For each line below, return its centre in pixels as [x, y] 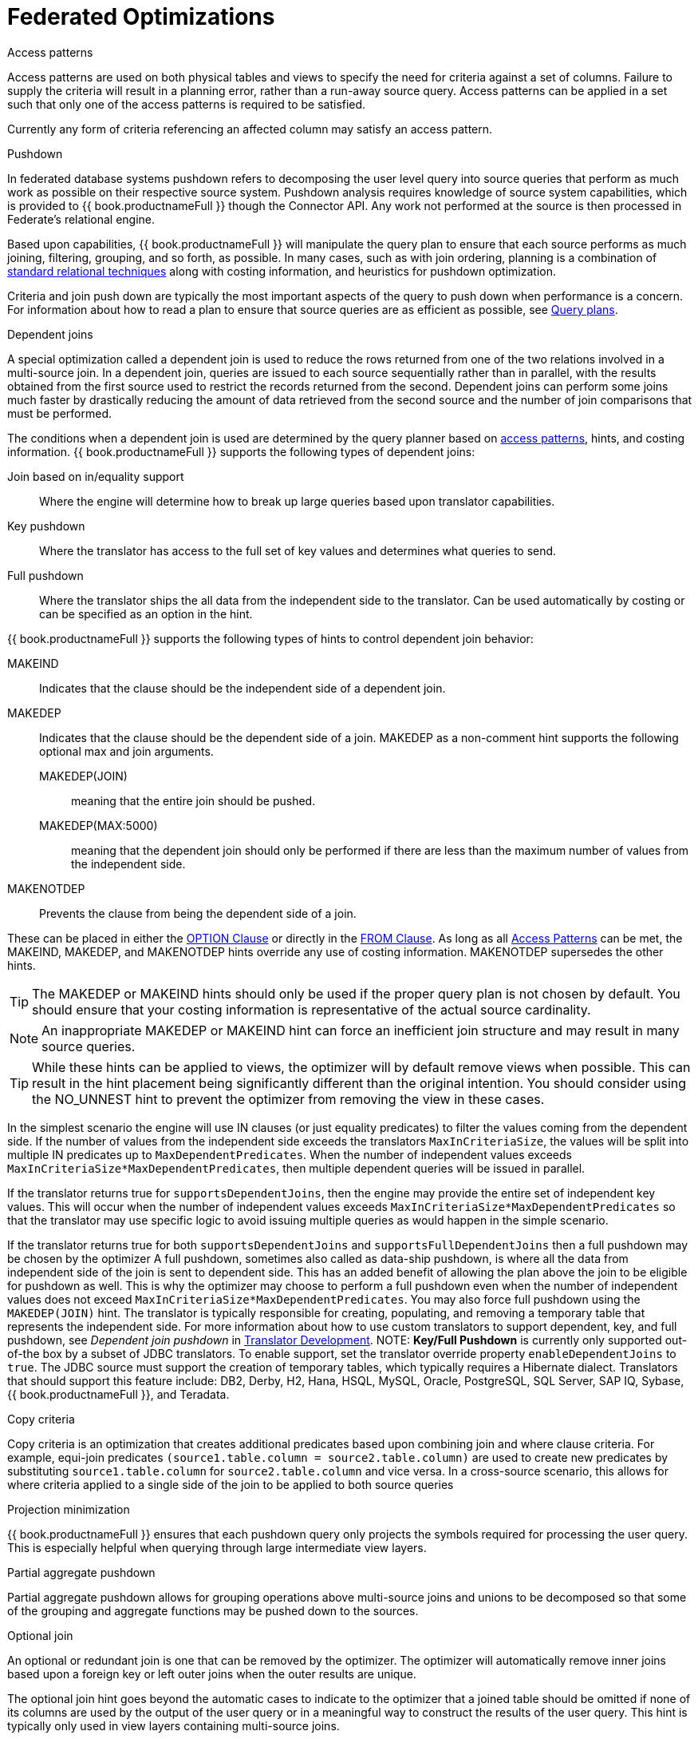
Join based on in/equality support [96, 476]
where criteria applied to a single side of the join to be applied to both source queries [231, 1484]
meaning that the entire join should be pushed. [193, 800]
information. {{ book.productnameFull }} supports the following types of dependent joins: [241, 451]
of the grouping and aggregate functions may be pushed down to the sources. [213, 1610]
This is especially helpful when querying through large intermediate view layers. [217, 1547]
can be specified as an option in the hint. [146, 613]
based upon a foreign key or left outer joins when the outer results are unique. [212, 1673]
